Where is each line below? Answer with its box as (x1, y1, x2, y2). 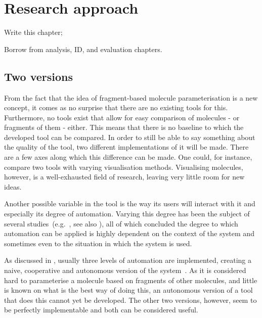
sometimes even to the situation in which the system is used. (4, 238, 192, 248)
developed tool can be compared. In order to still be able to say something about (4, 131, 255, 142)
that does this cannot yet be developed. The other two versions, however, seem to (4, 294, 257, 305)
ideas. (4, 181, 22, 192)
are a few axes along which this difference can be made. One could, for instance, (4, 152, 252, 162)
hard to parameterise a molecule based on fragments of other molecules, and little (4, 275, 257, 285)
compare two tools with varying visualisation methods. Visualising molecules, (4, 161, 243, 172)
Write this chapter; (4, 27, 63, 37)
